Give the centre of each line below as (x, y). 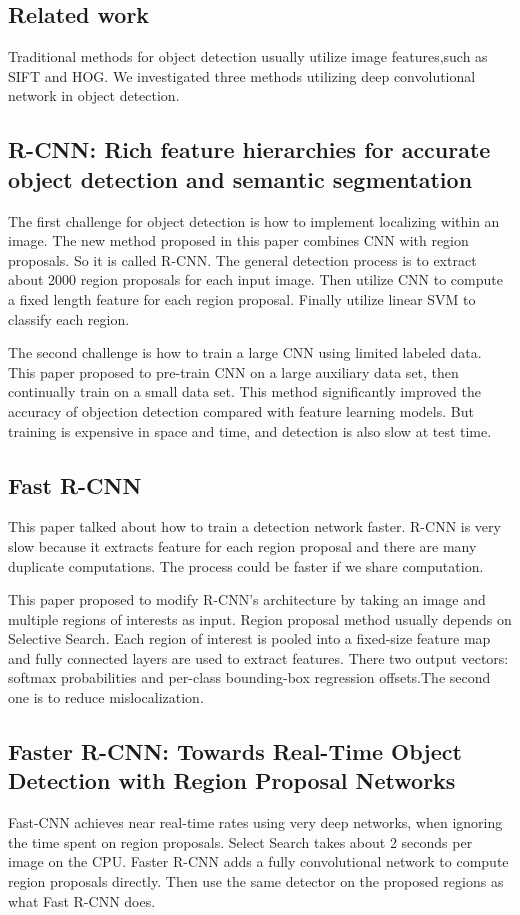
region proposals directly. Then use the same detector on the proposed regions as (256, 881)
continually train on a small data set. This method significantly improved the (244, 391)
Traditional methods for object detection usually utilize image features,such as (248, 56)
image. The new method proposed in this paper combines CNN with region (238, 240)
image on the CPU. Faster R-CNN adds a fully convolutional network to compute (258, 861)
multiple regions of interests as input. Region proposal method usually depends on (260, 618)
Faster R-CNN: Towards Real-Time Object (235, 751)
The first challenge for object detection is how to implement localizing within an (254, 220)
